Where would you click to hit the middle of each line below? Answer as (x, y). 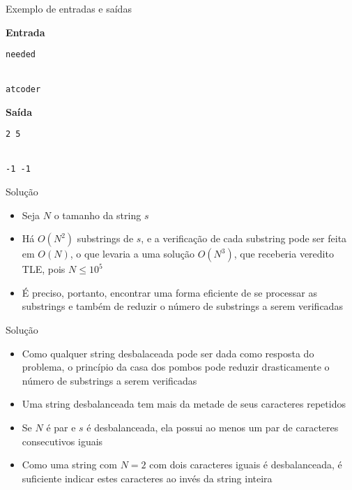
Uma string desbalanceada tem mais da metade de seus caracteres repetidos (184, 404)
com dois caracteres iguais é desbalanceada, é (246, 465)
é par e (61, 427)
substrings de (105, 238)
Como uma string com (70, 465)
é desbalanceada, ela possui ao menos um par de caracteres (213, 427)
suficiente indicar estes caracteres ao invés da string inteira (147, 478)
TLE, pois (44, 269)
